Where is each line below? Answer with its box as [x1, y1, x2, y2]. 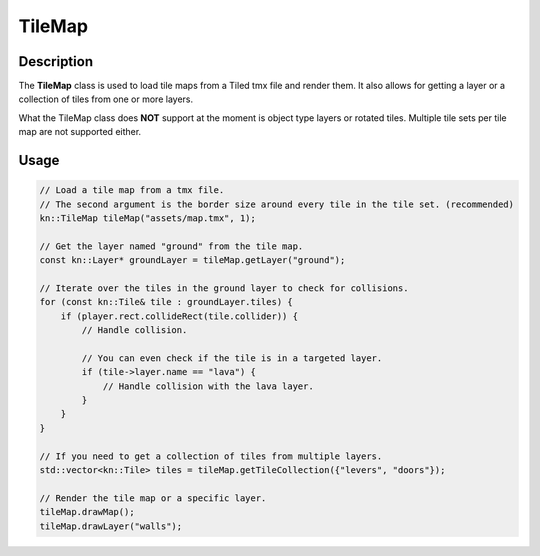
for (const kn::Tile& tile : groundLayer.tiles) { [39, 296, 294, 308]
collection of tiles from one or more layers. [18, 93, 194, 105]
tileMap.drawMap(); [39, 506, 135, 518]
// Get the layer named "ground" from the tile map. [39, 240, 304, 252]
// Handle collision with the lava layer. [102, 380, 314, 392]
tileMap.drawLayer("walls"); [39, 520, 183, 532]
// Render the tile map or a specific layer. [39, 492, 267, 504]
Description [18, 53, 94, 70]
